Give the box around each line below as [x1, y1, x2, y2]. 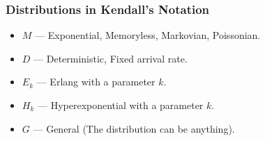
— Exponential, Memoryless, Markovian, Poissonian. [35, 28, 261, 42]
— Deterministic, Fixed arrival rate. [33, 51, 188, 65]
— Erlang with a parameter [36, 74, 156, 89]
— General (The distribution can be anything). [33, 121, 235, 135]
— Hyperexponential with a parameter [37, 98, 204, 112]
